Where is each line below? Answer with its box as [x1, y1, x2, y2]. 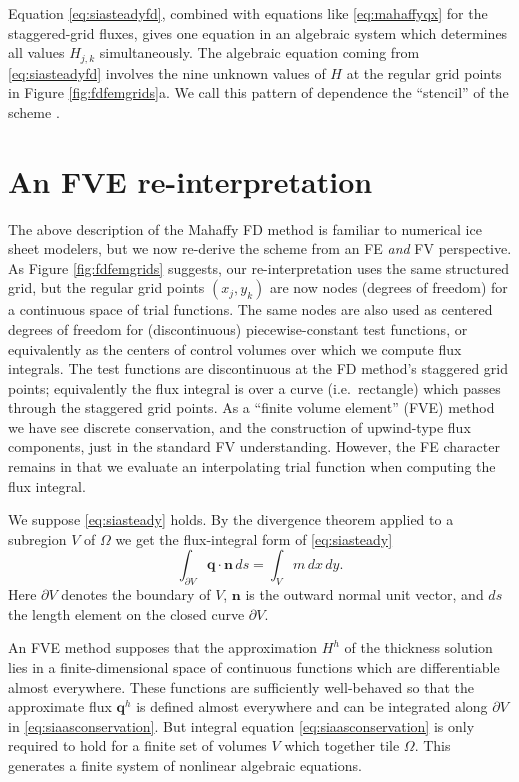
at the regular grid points [346, 62, 502, 83]
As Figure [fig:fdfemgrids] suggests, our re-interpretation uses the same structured [8, 257, 509, 278]
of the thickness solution [344, 637, 493, 658]
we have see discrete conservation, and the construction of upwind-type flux [8, 416, 471, 437]
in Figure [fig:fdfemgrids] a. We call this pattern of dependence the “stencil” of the [8, 82, 509, 103]
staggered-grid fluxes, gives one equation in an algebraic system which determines [8, 22, 508, 43]
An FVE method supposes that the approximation [8, 637, 318, 658]
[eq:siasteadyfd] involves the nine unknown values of [8, 62, 326, 83]
